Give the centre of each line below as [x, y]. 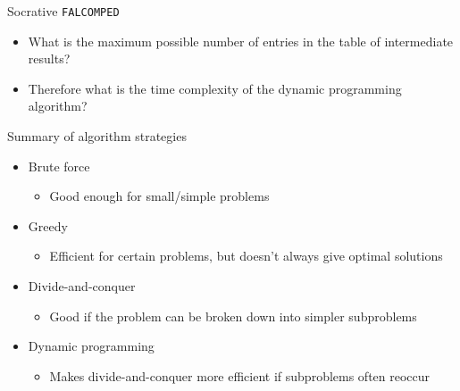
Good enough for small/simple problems [159, 196]
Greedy [48, 225]
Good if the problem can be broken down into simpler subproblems [233, 316]
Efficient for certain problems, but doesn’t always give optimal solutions [246, 256]
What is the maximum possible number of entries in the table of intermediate [241, 41]
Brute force [59, 166]
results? [49, 58]
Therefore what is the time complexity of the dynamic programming [215, 88]
